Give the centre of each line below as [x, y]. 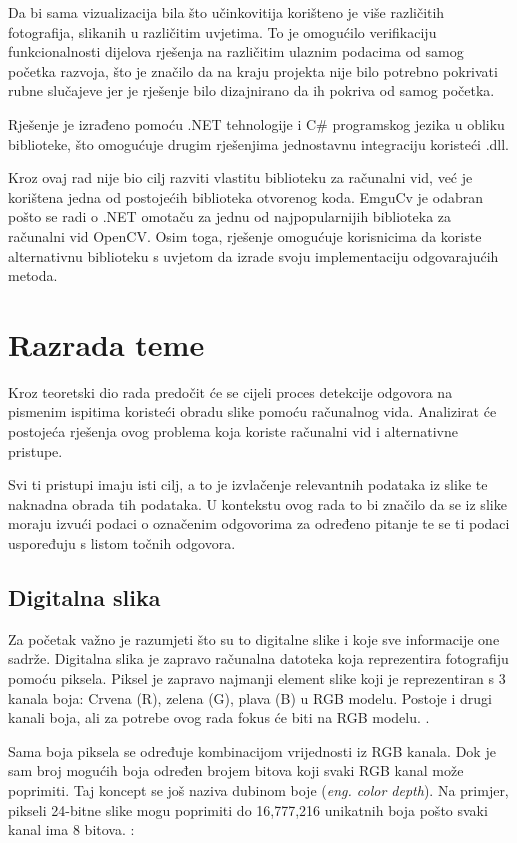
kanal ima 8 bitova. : [71, 829]
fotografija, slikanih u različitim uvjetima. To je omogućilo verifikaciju [222, 31]
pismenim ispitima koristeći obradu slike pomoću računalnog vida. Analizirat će [252, 411]
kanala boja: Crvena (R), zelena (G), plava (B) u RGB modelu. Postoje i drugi [250, 697]
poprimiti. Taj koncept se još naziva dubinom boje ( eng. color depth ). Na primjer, [258, 789]
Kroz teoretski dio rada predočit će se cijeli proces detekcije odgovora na [230, 391]
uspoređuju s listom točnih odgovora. [122, 543]
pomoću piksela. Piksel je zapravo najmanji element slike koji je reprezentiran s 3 [257, 677]
